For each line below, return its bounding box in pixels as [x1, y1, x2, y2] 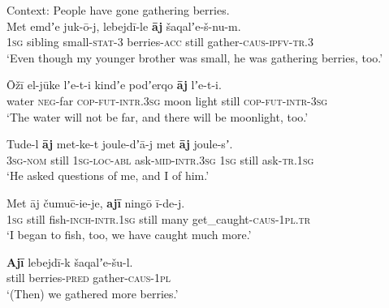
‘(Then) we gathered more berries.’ [6, 284, 179, 302]
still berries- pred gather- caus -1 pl [6, 269, 171, 286]
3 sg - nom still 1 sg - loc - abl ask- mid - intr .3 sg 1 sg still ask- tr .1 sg [6, 151, 314, 168]
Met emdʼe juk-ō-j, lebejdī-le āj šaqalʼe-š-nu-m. [6, 17, 241, 34]
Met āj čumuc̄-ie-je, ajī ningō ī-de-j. [6, 194, 185, 211]
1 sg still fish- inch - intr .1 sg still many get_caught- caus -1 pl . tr [6, 210, 311, 227]
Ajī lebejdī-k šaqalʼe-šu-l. [6, 253, 133, 270]
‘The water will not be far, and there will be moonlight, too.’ [6, 108, 309, 125]
